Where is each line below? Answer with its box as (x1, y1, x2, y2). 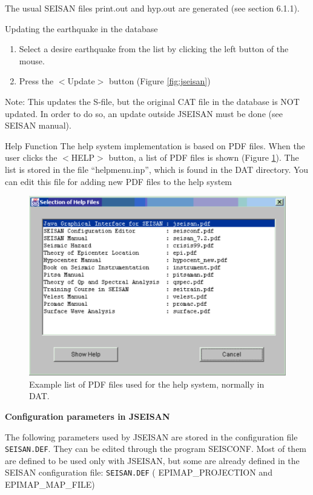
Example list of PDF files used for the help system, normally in (29, 377, 265, 390)
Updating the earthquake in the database (5, 22, 158, 35)
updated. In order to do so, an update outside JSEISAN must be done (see (5, 107, 283, 120)
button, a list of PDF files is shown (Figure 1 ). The (108, 151, 299, 164)
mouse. (19, 54, 45, 67)
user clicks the (5, 151, 58, 164)
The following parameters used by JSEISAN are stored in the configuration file (5, 430, 298, 443)
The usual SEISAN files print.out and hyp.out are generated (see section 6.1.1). (5, 2, 300, 14)
